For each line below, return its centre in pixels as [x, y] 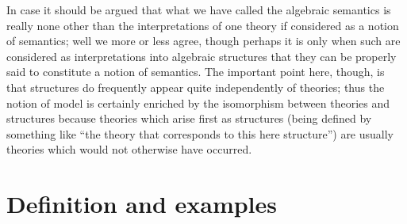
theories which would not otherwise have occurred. [129, 149]
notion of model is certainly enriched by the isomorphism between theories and [198, 103]
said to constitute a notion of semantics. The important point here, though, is [196, 72]
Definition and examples [142, 204]
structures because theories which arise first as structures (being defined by [189, 118]
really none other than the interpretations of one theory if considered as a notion [203, 25]
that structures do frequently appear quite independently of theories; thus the [196, 87]
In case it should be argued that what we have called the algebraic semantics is [199, 9]
